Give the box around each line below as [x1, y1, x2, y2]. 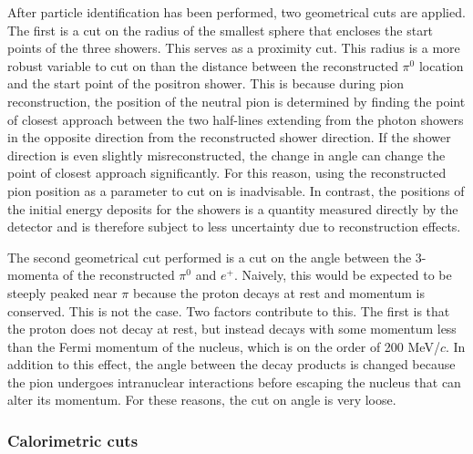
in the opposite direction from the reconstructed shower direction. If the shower [7, 128, 451, 147]
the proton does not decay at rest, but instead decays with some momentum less [7, 319, 457, 338]
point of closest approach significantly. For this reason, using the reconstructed [7, 163, 447, 182]
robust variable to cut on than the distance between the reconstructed [7, 56, 398, 75]
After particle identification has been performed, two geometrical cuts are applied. [7, 3, 466, 21]
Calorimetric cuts [7, 428, 139, 451]
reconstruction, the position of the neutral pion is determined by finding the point [7, 91, 466, 110]
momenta [7, 265, 59, 284]
